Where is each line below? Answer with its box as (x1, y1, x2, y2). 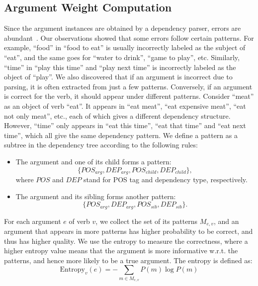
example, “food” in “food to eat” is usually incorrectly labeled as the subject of (4, 42, 246, 53)
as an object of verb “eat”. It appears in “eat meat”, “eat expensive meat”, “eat (4, 100, 246, 111)
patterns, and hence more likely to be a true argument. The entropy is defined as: (4, 255, 253, 265)
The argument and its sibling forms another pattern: (15, 191, 176, 201)
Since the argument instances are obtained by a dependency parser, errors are (4, 23, 241, 33)
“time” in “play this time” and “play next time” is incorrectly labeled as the (4, 62, 236, 72)
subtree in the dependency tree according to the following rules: (4, 140, 198, 150)
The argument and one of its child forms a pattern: (15, 156, 172, 166)
